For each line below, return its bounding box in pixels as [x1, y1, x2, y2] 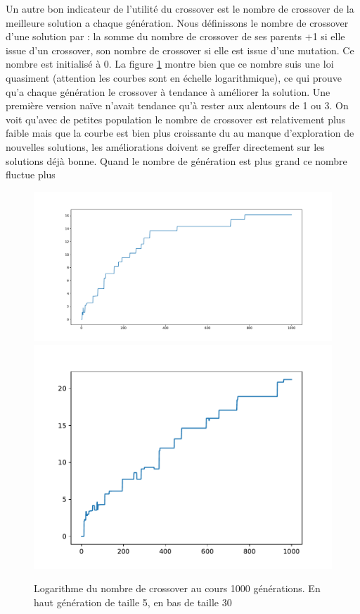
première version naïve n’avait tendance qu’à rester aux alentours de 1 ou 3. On [6, 98, 349, 113]
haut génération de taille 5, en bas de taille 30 [34, 594, 232, 609]
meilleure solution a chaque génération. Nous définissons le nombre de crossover [6, 15, 349, 30]
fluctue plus [6, 167, 56, 182]
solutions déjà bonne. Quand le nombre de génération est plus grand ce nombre [6, 153, 347, 168]
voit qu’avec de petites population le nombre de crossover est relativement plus [6, 111, 346, 126]
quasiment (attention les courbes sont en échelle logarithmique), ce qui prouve [6, 70, 342, 85]
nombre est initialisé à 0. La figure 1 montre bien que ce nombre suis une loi [6, 56, 334, 71]
